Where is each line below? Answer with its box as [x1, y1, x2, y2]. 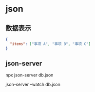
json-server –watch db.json [5, 81, 60, 88]
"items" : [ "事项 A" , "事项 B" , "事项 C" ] [10, 41, 91, 46]
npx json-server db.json [5, 72, 54, 78]
